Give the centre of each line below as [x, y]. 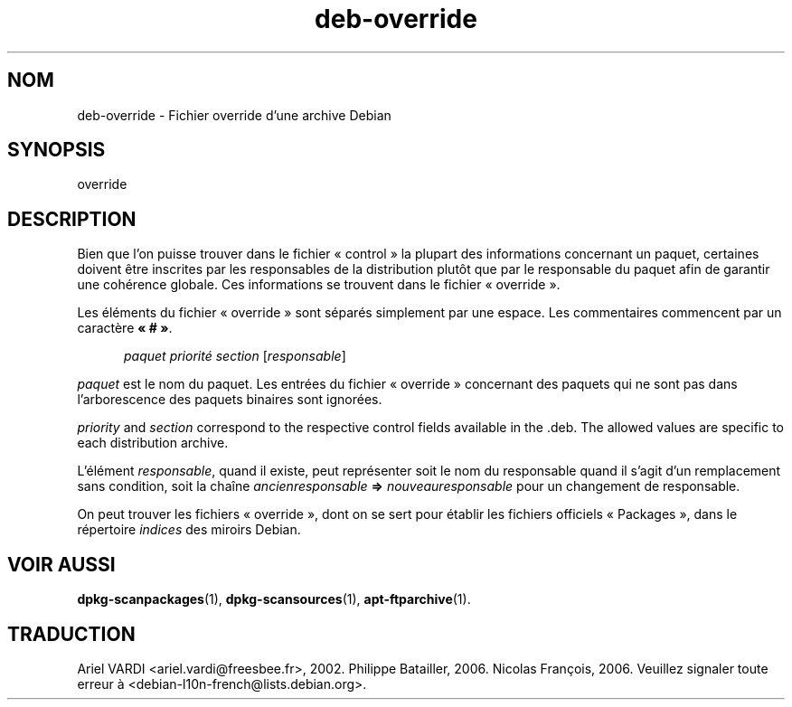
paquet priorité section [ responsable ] [235, 356]
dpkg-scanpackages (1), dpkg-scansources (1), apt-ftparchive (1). [274, 599]
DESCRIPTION [72, 219]
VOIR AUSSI [61, 564]
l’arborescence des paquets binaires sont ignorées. [230, 400]
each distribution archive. [153, 443]
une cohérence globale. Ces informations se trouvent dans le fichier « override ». [319, 285]
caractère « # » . [125, 328]
